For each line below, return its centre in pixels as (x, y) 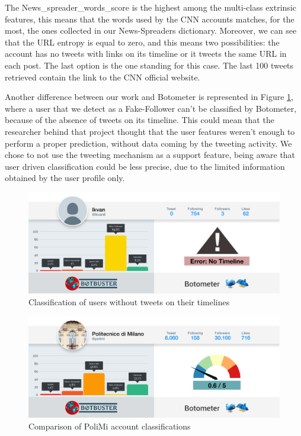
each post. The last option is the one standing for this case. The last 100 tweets (149, 65)
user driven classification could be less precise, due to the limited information (145, 166)
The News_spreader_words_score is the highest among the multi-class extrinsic (150, 7)
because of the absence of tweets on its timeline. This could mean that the (140, 120)
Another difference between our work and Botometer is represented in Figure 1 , (149, 97)
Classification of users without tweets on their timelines (129, 301)
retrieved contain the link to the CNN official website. (103, 77)
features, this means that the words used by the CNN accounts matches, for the (150, 19)
